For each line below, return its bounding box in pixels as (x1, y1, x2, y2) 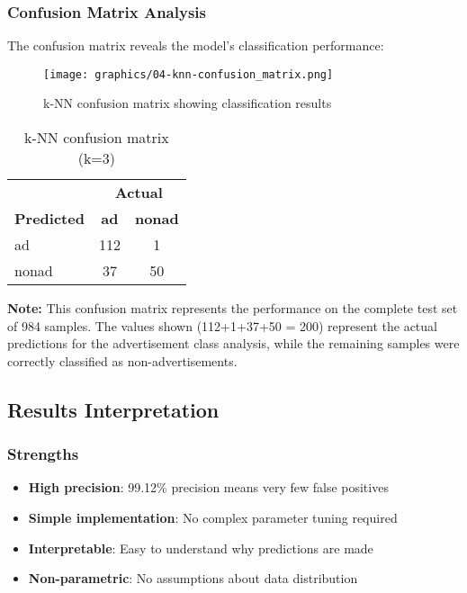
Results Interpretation (7, 395, 220, 423)
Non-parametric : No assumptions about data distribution (28, 569, 358, 588)
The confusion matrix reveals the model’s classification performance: (7, 36, 384, 55)
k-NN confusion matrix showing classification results (43, 94, 332, 112)
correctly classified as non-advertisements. (7, 351, 238, 370)
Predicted (14, 208, 85, 229)
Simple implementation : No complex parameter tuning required (28, 508, 398, 527)
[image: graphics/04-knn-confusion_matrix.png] (43, 67, 334, 81)
